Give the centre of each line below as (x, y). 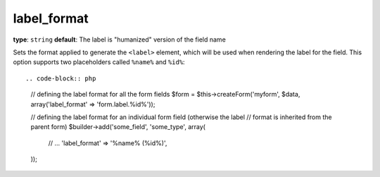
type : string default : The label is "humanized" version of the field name (120, 39)
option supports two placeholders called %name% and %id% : (99, 62)
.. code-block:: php (61, 78)
